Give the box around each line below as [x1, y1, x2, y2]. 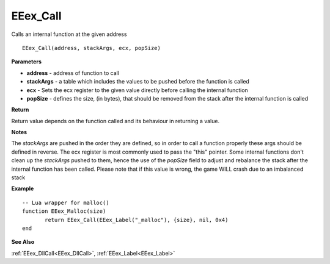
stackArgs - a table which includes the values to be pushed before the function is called [26, 78, 250, 85]
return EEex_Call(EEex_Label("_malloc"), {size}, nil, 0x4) [45, 216, 229, 223]
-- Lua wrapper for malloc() [22, 199, 109, 206]
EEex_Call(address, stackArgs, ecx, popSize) [22, 45, 161, 51]
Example [11, 185, 34, 192]
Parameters [11, 58, 42, 65]
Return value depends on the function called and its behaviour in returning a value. [11, 117, 220, 124]
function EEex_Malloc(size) [22, 208, 106, 215]
